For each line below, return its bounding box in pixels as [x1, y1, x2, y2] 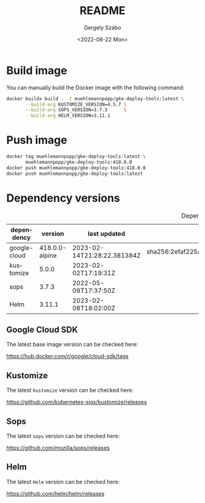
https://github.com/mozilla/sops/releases [6, 444, 110, 451]
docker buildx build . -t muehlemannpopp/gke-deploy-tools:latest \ [6, 95, 184, 101]
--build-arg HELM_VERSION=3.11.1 [25, 112, 111, 119]
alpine [39, 251, 57, 260]
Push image [6, 133, 68, 147]
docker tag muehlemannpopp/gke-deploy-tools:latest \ [6, 153, 146, 160]
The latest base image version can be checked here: [6, 340, 138, 348]
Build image [6, 64, 68, 77]
